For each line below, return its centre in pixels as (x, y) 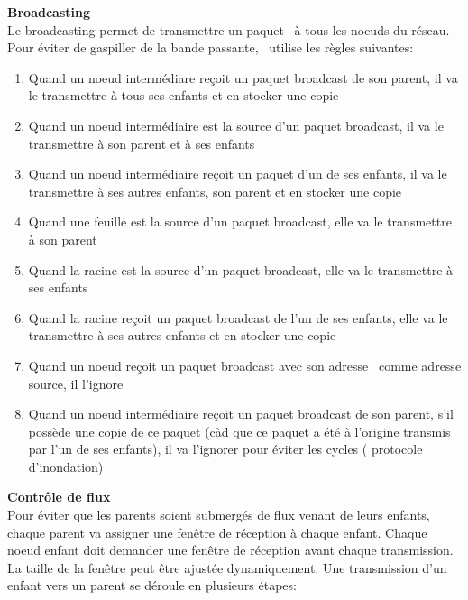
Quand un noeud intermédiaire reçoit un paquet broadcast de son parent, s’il (241, 414)
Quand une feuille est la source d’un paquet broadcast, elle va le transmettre (240, 222)
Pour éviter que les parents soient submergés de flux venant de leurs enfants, (219, 515)
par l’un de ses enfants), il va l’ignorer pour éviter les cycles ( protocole (225, 449)
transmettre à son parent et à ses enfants (142, 143)
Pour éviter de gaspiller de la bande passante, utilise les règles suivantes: (211, 47)
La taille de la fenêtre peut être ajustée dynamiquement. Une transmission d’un (227, 567)
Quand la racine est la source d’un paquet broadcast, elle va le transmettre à (241, 269)
